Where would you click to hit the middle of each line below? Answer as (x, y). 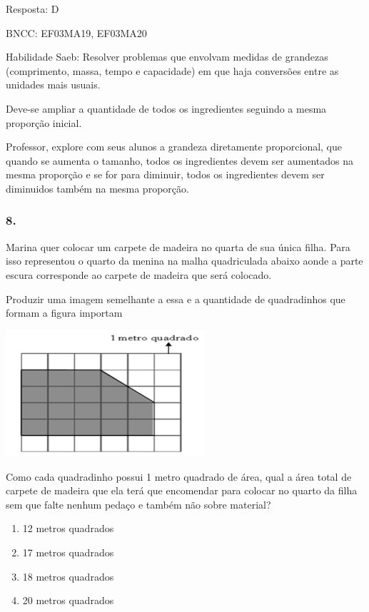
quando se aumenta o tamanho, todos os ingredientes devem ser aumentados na (180, 160)
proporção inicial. (44, 122)
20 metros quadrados (68, 600)
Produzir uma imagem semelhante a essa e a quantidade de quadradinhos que (176, 299)
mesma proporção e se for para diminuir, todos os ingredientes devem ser (165, 174)
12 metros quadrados (68, 528)
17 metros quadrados (68, 552)
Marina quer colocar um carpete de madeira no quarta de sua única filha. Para (178, 246)
